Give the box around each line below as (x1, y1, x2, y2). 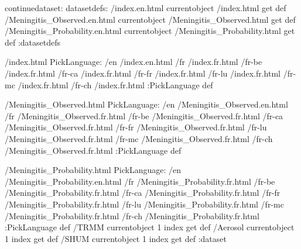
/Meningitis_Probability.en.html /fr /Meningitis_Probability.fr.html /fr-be (5, 175, 275, 187)
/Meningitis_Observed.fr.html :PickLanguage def (5, 144, 182, 156)
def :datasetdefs (5, 36, 61, 48)
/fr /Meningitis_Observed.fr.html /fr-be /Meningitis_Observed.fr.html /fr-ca (5, 109, 283, 122)
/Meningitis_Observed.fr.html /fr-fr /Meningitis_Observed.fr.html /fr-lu (5, 121, 267, 133)
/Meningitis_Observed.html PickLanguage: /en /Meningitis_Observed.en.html (5, 98, 288, 110)
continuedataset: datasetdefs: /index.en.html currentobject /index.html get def (5, 2, 286, 13)
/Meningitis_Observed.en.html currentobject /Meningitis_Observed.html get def (5, 13, 296, 25)
